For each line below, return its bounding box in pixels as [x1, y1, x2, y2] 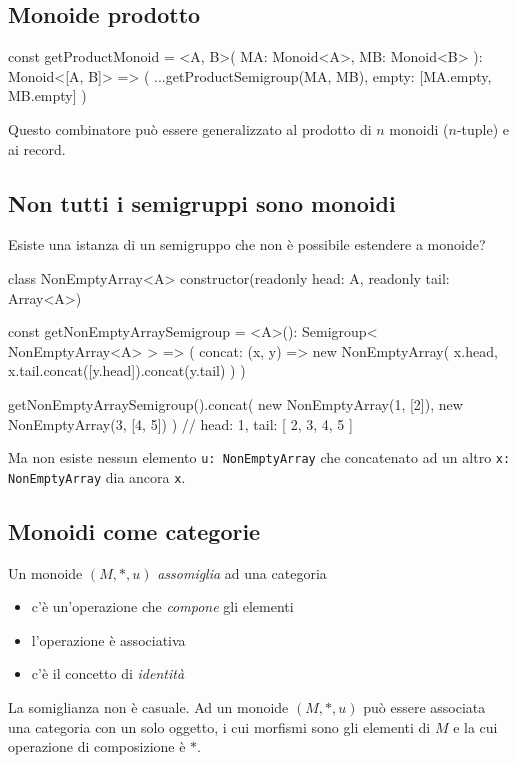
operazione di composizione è [8, 736, 186, 757]
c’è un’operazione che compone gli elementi [31, 596, 294, 617]
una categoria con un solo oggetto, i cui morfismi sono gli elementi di [8, 716, 431, 737]
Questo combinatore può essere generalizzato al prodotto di [8, 118, 372, 139]
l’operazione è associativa [31, 629, 186, 650]
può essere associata [363, 697, 486, 718]
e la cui [453, 716, 498, 737]
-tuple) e [456, 118, 509, 139]
